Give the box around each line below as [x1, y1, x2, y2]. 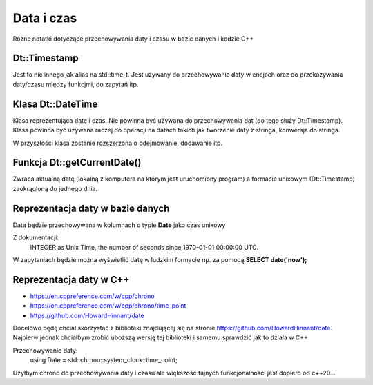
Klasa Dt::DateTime [12, 98, 98, 110]
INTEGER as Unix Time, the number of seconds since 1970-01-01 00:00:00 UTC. [30, 243, 259, 251]
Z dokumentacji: [12, 233, 59, 241]
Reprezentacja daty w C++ [12, 273, 130, 286]
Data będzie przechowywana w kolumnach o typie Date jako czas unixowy [12, 221, 226, 229]
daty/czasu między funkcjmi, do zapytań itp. [12, 80, 139, 88]
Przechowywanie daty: [12, 346, 78, 355]
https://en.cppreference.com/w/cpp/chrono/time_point [30, 302, 186, 310]
